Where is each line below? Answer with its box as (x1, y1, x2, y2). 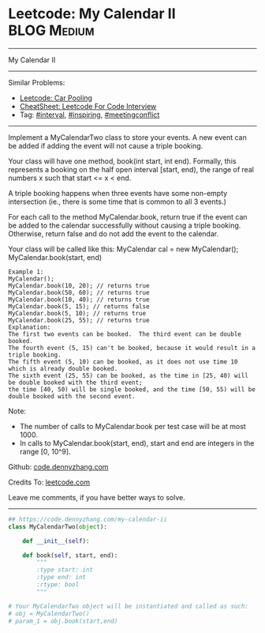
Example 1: (8, 268, 44, 276)
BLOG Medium (8, 21, 95, 40)
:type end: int (36, 574, 87, 582)
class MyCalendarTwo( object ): (8, 522, 108, 530)
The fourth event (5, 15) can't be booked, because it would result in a (8, 344, 256, 352)
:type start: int (36, 566, 93, 574)
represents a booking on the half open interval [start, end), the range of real (8, 164, 255, 174)
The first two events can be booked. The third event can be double (8, 330, 242, 338)
